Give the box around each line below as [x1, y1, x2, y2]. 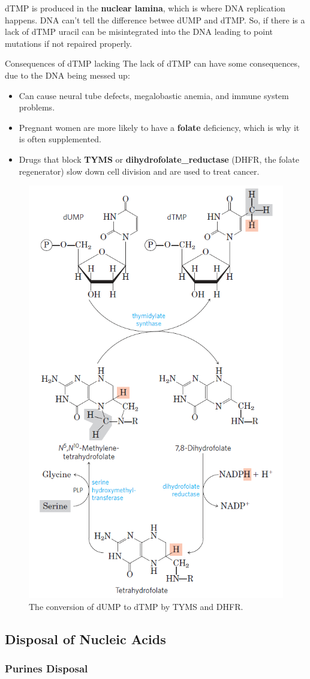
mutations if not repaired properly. [5, 37, 133, 49]
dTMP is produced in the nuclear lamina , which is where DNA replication [5, 2, 285, 14]
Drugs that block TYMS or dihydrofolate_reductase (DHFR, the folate [19, 152, 299, 165]
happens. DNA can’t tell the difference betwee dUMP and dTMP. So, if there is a [5, 13, 305, 26]
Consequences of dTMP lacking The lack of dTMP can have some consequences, [5, 57, 300, 70]
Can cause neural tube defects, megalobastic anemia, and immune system [19, 89, 289, 101]
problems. [19, 101, 55, 113]
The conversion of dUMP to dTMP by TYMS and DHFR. [29, 600, 243, 612]
